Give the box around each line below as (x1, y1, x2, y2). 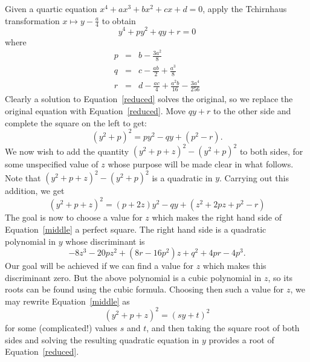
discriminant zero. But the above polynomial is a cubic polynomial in (5, 271, 262, 283)
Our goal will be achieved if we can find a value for (5, 259, 193, 272)
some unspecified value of (5, 158, 98, 170)
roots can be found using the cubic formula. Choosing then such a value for (5, 283, 284, 296)
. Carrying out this (219, 171, 289, 184)
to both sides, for (239, 144, 303, 157)
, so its (268, 271, 293, 283)
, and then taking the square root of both (146, 321, 300, 334)
